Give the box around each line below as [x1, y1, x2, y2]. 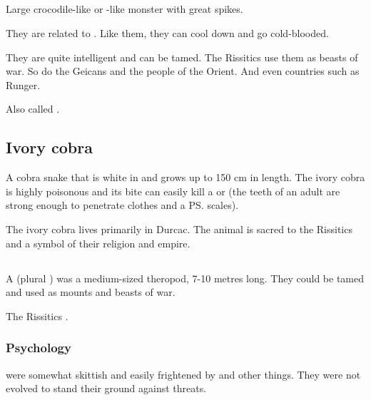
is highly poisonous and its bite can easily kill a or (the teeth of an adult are [6, 183, 340, 198]
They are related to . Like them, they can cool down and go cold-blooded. [6, 25, 329, 40]
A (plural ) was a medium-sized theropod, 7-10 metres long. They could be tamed [6, 270, 364, 285]
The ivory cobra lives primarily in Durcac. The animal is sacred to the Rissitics [6, 221, 352, 236]
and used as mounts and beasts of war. [6, 284, 176, 299]
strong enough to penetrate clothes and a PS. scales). [6, 198, 239, 212]
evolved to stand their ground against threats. [6, 381, 207, 396]
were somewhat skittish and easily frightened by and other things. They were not [6, 366, 361, 381]
